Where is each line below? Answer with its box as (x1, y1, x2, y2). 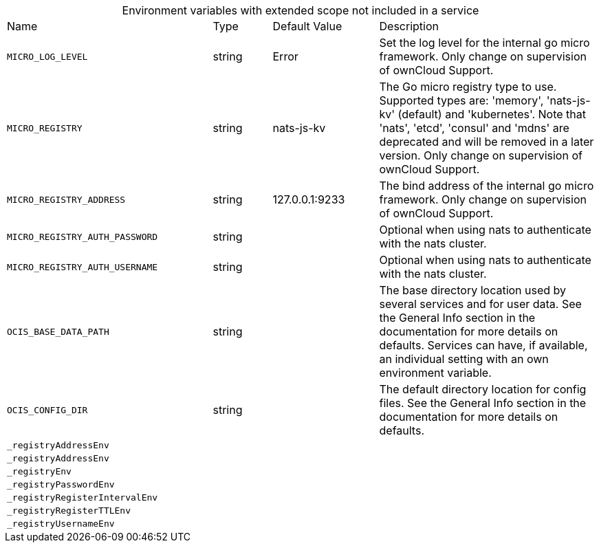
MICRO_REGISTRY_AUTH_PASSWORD (7, 231, 158, 242)
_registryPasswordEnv (7, 479, 115, 490)
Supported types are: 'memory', (379, 94, 544, 107)
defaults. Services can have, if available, (379, 338, 588, 352)
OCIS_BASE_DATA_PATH (7, 326, 109, 337)
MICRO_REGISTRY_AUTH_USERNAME (7, 261, 158, 272)
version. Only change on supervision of (379, 149, 582, 162)
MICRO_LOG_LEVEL (7, 51, 88, 62)
